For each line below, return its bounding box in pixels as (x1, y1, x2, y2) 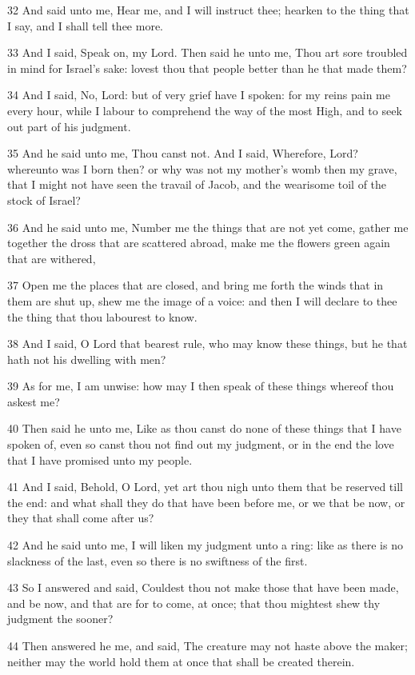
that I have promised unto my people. (7, 451, 193, 468)
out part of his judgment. (7, 118, 131, 134)
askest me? (7, 393, 60, 409)
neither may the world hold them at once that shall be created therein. (7, 653, 355, 669)
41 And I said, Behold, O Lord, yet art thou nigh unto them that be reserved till (7, 478, 403, 495)
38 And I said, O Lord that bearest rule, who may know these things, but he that (7, 335, 408, 352)
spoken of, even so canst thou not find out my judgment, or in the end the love (7, 436, 394, 453)
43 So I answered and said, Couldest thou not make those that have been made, (7, 579, 399, 596)
